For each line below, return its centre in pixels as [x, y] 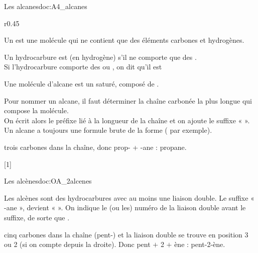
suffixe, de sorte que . [37, 217]
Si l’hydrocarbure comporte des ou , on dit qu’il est [83, 67]
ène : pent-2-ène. [200, 244]
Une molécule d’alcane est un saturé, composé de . [82, 83]
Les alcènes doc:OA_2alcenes [48, 181]
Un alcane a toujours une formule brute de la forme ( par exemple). [108, 130]
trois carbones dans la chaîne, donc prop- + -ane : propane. [95, 147]
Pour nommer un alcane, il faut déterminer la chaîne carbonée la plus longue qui [128, 100]
